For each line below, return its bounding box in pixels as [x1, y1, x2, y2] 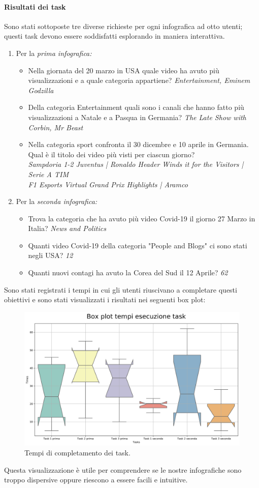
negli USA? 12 [28, 250, 73, 261]
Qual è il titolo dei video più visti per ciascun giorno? [28, 149, 195, 159]
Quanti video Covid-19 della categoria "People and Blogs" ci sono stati [28, 240, 247, 250]
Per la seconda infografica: [16, 196, 98, 207]
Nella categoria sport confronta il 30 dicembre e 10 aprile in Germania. [28, 139, 249, 150]
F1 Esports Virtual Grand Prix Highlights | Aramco [28, 179, 188, 189]
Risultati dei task [4, 1, 66, 12]
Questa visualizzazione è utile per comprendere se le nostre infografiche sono [4, 464, 242, 475]
